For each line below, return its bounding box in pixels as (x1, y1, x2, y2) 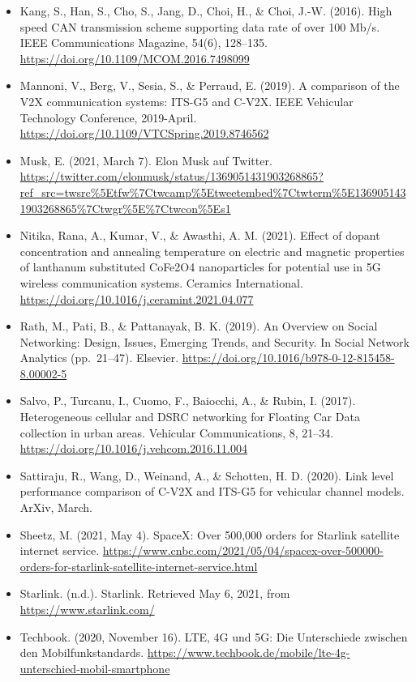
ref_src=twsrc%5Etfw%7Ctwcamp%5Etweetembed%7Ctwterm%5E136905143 (19, 183, 406, 200)
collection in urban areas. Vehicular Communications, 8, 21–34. (19, 424, 334, 441)
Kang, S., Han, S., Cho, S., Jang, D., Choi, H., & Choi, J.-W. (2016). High (19, 2, 392, 19)
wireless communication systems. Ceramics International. (19, 274, 303, 291)
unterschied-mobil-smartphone (19, 659, 170, 676)
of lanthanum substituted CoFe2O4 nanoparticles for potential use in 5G (19, 258, 381, 275)
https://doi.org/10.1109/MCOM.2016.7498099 (19, 49, 250, 66)
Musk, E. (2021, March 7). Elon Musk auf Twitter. (19, 151, 272, 168)
